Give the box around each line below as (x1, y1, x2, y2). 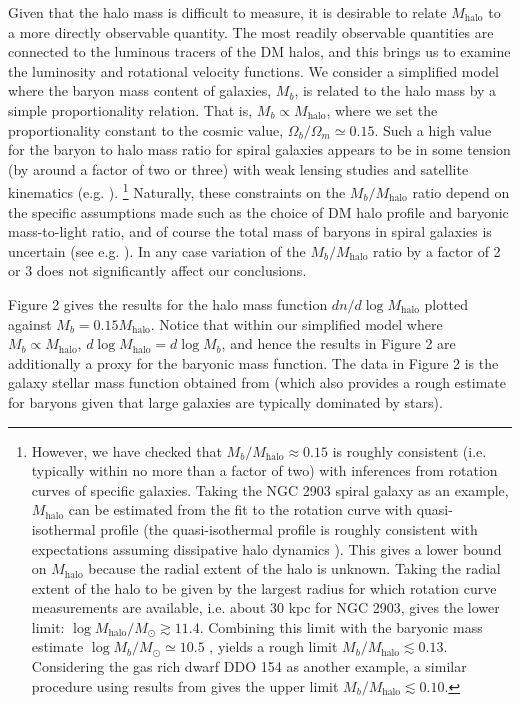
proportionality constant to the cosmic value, (8, 119, 284, 140)
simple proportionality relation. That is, (8, 99, 253, 120)
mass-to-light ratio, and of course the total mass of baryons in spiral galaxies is (8, 221, 492, 242)
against (8, 313, 52, 334)
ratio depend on (412, 182, 510, 202)
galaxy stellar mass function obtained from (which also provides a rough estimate (8, 372, 507, 393)
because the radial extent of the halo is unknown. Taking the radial (88, 558, 501, 579)
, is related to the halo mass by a (294, 80, 497, 101)
